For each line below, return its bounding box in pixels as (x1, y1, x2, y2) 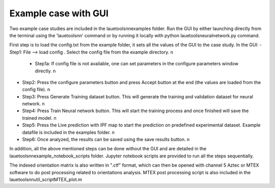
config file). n (22, 87, 50, 93)
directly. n (35, 68, 56, 74)
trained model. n (22, 115, 57, 121)
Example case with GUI (9, 8, 109, 19)
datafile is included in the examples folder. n (22, 129, 115, 135)
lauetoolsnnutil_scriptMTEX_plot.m (9, 176, 82, 182)
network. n (22, 101, 45, 107)
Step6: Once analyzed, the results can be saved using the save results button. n (22, 137, 190, 143)
